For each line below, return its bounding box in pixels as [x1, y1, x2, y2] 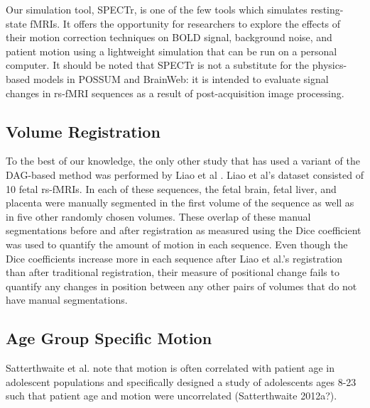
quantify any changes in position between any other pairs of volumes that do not [6, 278, 357, 293]
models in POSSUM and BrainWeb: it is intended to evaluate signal [33, 71, 329, 86]
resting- [310, 2, 344, 16]
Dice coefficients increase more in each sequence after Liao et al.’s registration [6, 250, 343, 265]
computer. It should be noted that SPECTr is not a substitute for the [6, 57, 310, 72]
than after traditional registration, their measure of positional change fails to [6, 265, 339, 280]
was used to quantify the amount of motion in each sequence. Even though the [6, 236, 348, 251]
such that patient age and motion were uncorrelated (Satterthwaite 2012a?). [6, 388, 337, 403]
